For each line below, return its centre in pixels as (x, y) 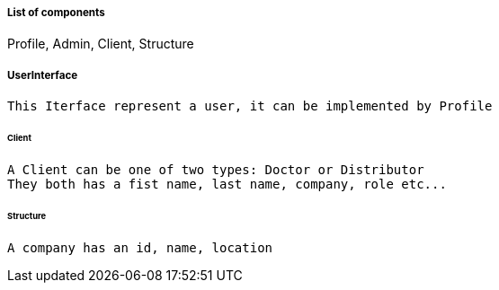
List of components (56, 13)
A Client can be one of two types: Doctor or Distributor (216, 169)
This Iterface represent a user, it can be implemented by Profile (250, 106)
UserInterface (43, 75)
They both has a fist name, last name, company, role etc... (227, 184)
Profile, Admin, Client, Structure (101, 44)
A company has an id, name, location (140, 247)
